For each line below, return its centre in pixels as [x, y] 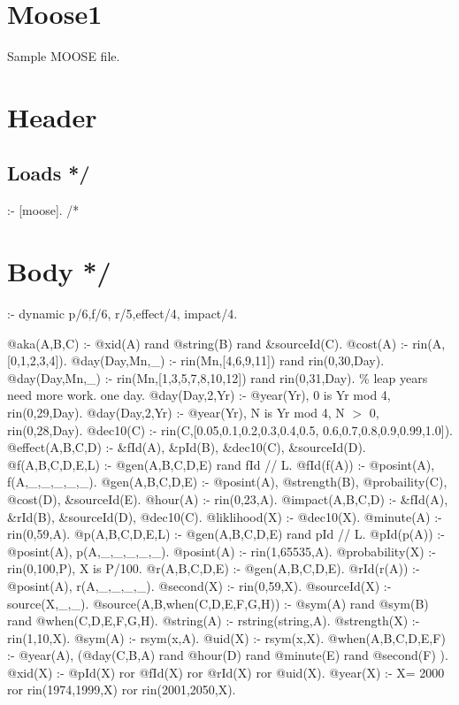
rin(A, [429, 343]
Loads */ [49, 173]
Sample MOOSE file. [64, 56]
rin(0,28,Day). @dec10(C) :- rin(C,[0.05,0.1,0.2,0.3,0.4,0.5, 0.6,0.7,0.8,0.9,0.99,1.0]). [230, 429]
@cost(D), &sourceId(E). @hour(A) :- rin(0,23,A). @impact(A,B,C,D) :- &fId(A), [228, 498]
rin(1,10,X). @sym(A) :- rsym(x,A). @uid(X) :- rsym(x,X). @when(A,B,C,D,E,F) [226, 637]
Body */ [59, 271]
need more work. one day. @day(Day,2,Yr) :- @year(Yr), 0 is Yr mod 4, [199, 395]
